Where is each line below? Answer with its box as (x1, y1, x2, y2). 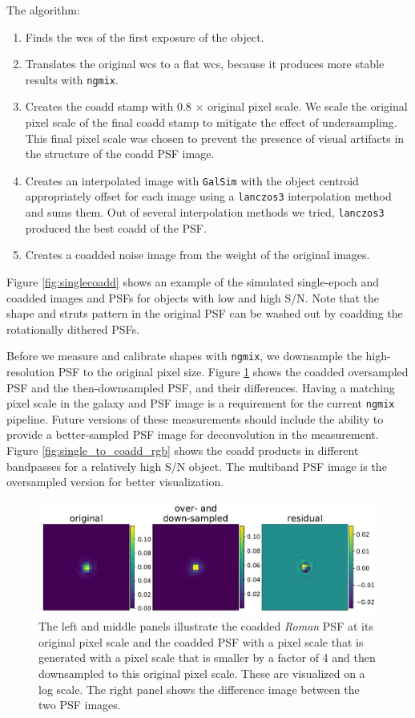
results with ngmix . (25, 71, 119, 87)
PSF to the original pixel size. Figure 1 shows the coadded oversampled (58, 363, 409, 379)
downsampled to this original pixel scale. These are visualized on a (38, 664, 365, 681)
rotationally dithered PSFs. (6, 320, 139, 337)
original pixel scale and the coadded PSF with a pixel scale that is (38, 633, 364, 650)
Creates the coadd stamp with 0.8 (25, 98, 191, 115)
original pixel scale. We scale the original (207, 98, 408, 115)
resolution (6, 363, 55, 379)
